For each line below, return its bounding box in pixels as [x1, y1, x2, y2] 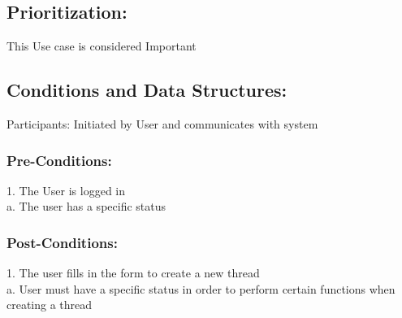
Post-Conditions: [6, 232, 118, 252]
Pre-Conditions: [6, 150, 112, 170]
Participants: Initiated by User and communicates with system [6, 115, 318, 132]
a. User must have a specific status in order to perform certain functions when [6, 280, 396, 297]
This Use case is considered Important [6, 37, 197, 54]
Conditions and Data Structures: [6, 77, 287, 102]
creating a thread [6, 296, 93, 313]
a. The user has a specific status [6, 198, 166, 215]
